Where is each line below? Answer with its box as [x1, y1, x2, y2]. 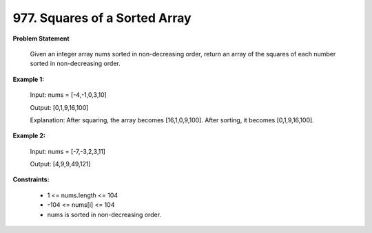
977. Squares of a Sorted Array [12, 10, 192, 25]
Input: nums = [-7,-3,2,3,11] [30, 147, 106, 155]
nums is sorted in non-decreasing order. [47, 210, 162, 219]
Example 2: [12, 131, 46, 140]
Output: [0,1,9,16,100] [30, 103, 89, 111]
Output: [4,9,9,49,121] [30, 160, 91, 168]
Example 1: [12, 75, 45, 83]
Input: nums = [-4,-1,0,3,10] [30, 91, 107, 99]
